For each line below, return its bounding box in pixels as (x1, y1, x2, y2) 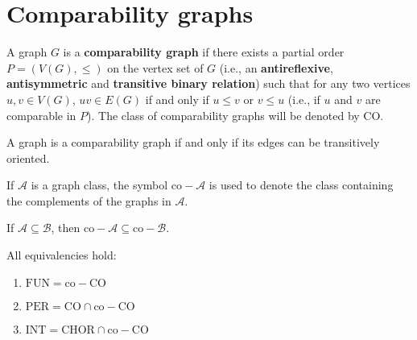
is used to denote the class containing (208, 176, 394, 193)
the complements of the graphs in (6, 192, 171, 209)
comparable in (6, 106, 76, 123)
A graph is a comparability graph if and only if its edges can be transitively (6, 134, 380, 151)
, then (51, 219, 81, 236)
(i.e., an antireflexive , (219, 59, 333, 76)
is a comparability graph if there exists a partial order (63, 44, 345, 60)
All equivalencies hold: (6, 247, 117, 263)
